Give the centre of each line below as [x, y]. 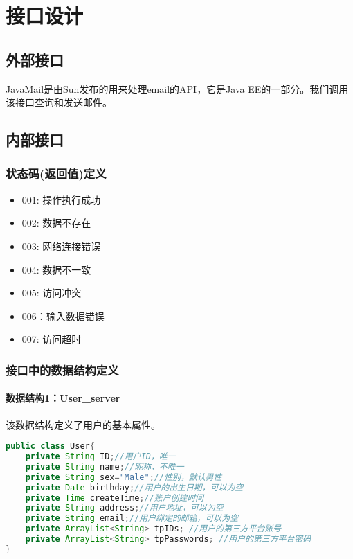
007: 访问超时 [52, 339]
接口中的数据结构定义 [62, 370]
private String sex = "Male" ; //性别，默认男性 [124, 477]
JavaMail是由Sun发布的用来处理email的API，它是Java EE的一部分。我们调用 [177, 88]
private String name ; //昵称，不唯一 [105, 467]
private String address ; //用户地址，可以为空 [124, 508]
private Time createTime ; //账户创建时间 [115, 498]
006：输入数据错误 [63, 316]
